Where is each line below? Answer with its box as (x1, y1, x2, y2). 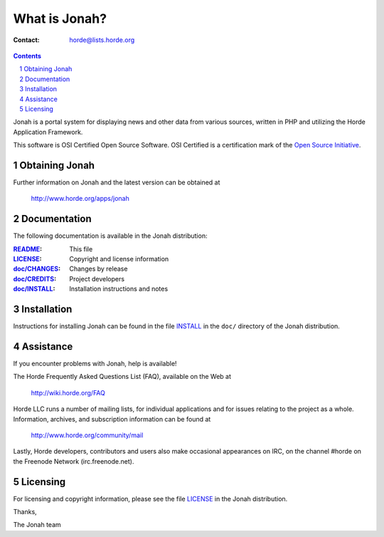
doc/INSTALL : (13, 285, 55, 293)
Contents (13, 51, 42, 60)
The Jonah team (13, 521, 62, 529)
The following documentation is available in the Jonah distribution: (13, 231, 208, 240)
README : (13, 244, 43, 253)
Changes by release (69, 264, 128, 273)
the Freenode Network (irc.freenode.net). (13, 457, 134, 466)
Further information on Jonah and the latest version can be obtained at (13, 178, 220, 187)
